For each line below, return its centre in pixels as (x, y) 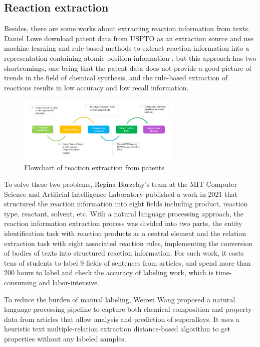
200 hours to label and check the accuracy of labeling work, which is (109, 272)
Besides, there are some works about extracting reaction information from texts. (127, 28)
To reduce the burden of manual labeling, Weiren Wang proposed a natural (120, 299)
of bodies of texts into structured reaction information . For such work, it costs (124, 253)
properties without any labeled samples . (65, 339)
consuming (20, 282)
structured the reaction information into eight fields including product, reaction (126, 204)
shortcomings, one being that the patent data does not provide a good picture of (128, 68)
